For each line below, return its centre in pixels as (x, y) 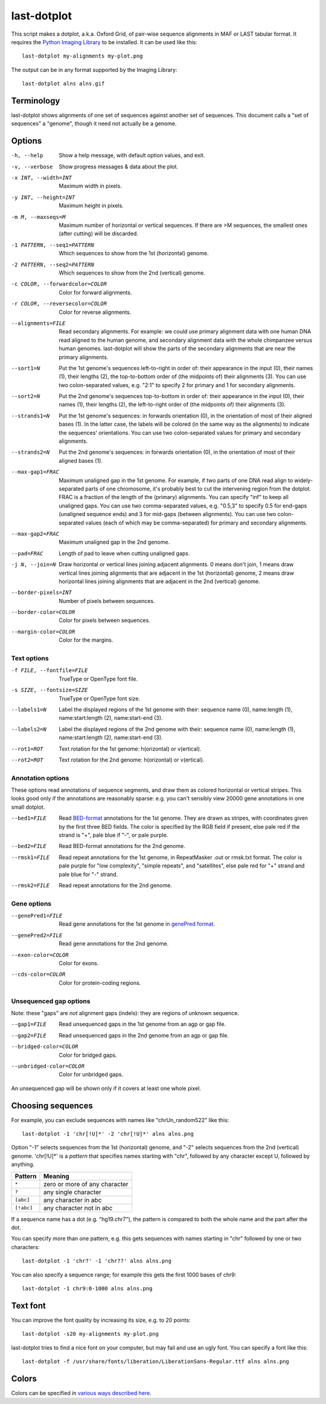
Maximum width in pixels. (90, 186)
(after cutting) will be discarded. (99, 233)
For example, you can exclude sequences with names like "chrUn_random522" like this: (120, 1120)
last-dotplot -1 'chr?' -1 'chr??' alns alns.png (97, 1261)
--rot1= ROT (27, 749)
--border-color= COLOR (43, 612)
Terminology (36, 101)
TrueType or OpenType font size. (100, 698)
